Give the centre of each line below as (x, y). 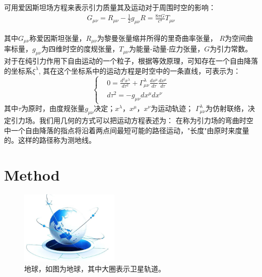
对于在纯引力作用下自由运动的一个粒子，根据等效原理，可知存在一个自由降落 (131, 61)
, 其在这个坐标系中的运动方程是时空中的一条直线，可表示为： (140, 70)
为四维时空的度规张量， (80, 49)
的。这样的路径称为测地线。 (50, 140)
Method (32, 175)
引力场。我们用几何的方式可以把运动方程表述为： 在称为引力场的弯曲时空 (132, 120)
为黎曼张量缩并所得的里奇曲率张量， (157, 38)
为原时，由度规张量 (53, 108)
